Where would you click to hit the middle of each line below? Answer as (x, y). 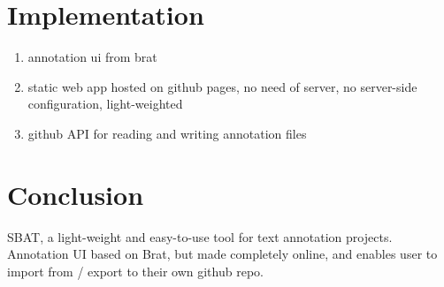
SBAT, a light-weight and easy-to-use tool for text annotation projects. (200, 236)
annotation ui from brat (92, 57)
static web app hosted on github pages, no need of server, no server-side (222, 86)
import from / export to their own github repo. (135, 271)
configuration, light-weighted (105, 104)
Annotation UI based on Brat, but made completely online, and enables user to (222, 254)
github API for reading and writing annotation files (167, 133)
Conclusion (76, 194)
